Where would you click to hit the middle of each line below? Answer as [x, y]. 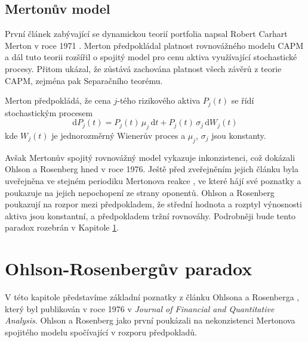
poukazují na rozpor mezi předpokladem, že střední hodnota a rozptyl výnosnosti [153, 204]
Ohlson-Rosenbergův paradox [129, 268]
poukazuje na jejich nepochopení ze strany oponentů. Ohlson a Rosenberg [140, 192]
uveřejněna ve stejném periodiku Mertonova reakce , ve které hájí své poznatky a [153, 181]
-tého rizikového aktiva [159, 100]
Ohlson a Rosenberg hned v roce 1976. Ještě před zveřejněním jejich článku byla [152, 169]
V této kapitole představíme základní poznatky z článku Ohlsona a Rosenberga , [152, 297]
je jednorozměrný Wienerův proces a [118, 136]
